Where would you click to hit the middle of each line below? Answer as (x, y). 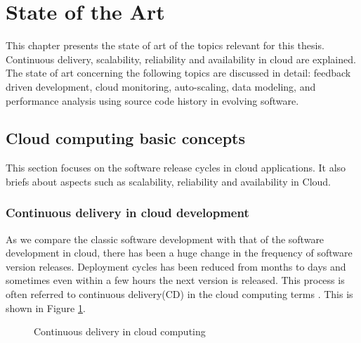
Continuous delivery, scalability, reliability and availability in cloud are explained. (181, 59)
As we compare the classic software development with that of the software (165, 239)
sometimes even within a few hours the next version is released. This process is (175, 280)
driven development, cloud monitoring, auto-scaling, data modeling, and (161, 86)
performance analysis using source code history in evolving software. (152, 100)
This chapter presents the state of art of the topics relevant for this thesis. (165, 45)
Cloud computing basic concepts (126, 138)
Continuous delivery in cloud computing (120, 331)
